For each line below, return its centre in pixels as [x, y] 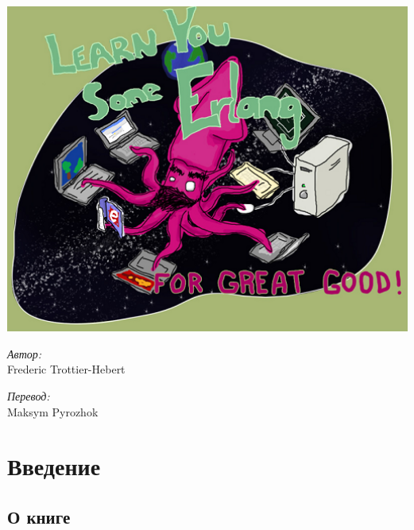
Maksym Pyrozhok [53, 411]
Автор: [25, 353]
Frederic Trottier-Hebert [66, 369]
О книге [39, 516]
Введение [54, 466]
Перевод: [29, 396]
